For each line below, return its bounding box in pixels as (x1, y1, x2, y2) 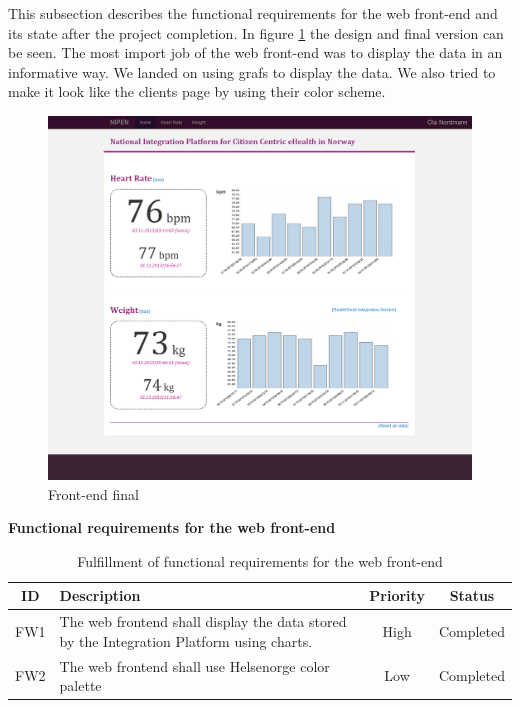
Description (59, 585, 141, 606)
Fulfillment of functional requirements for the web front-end (77, 550, 443, 571)
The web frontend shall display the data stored (59, 611, 347, 632)
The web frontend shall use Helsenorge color (59, 655, 330, 676)
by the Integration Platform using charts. (59, 630, 313, 651)
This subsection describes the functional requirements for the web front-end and (8, 3, 498, 23)
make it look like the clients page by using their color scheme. (8, 81, 386, 102)
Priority (369, 585, 425, 606)
